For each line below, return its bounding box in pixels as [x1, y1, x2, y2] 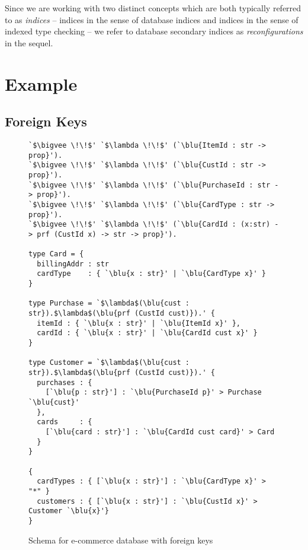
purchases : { [37, 378, 92, 387]
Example [5, 71, 78, 96]
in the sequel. [5, 36, 53, 49]
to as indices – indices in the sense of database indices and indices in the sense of [5, 13, 299, 26]
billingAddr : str [37, 259, 110, 268]
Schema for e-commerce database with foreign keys [28, 533, 213, 546]
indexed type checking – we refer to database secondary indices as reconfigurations [5, 25, 303, 37]
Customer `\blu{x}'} [28, 507, 110, 516]
